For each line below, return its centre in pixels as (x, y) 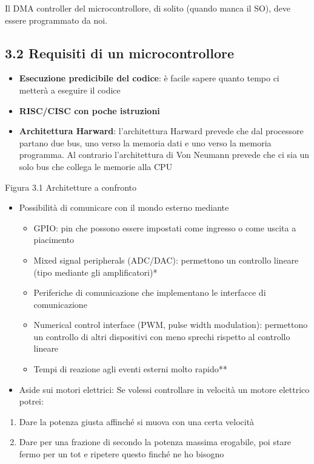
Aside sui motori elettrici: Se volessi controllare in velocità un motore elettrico (164, 389)
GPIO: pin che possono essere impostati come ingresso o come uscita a (165, 227)
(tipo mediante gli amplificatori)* (95, 272)
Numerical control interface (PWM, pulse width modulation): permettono (171, 325)
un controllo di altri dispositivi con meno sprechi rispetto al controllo (162, 336)
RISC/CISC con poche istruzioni (89, 110)
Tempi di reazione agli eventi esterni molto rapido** (130, 369)
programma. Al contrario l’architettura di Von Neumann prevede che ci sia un (164, 155)
